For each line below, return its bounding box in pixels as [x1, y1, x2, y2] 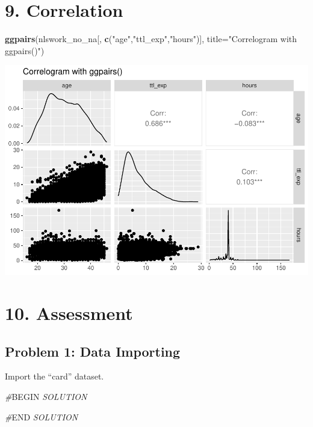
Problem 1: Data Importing [5, 342, 181, 360]
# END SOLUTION [5, 410, 78, 423]
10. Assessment [5, 301, 133, 325]
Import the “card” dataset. [5, 370, 104, 382]
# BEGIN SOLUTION [5, 390, 87, 402]
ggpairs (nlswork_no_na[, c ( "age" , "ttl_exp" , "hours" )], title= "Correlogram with [5, 32, 297, 45]
